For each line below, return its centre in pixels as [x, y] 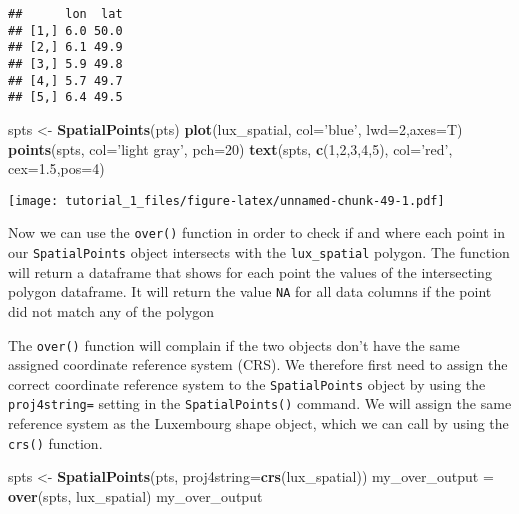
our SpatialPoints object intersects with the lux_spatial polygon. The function [259, 252]
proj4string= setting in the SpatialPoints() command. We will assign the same [260, 403]
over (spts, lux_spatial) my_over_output [135, 495]
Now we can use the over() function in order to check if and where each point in [256, 232]
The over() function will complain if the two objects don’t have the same [234, 344]
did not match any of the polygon [111, 310]
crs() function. [55, 442]
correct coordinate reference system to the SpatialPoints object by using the [247, 383]
